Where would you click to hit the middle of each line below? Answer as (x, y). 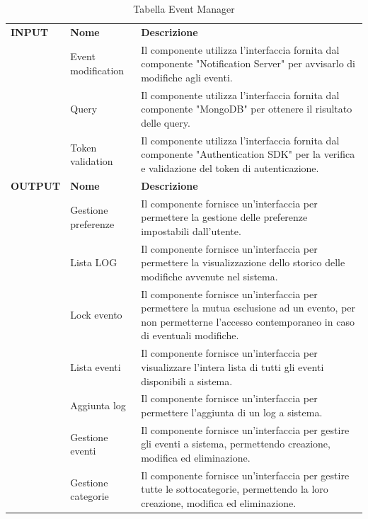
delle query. (166, 122)
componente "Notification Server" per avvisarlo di (248, 63)
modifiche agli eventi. (187, 77)
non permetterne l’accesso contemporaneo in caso (248, 321)
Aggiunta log (98, 405)
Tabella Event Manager (184, 8)
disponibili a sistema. (187, 381)
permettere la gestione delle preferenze (224, 217)
